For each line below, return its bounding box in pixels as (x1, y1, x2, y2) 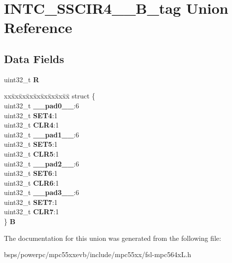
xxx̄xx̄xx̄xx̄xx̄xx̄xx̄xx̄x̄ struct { (4, 91, 96, 101)
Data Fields (4, 51, 65, 66)
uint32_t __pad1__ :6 (4, 129, 79, 139)
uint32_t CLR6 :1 (4, 177, 59, 188)
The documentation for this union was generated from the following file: (4, 232, 221, 243)
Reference (4, 17, 72, 37)
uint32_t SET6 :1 (4, 168, 58, 178)
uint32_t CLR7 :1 (4, 206, 59, 217)
